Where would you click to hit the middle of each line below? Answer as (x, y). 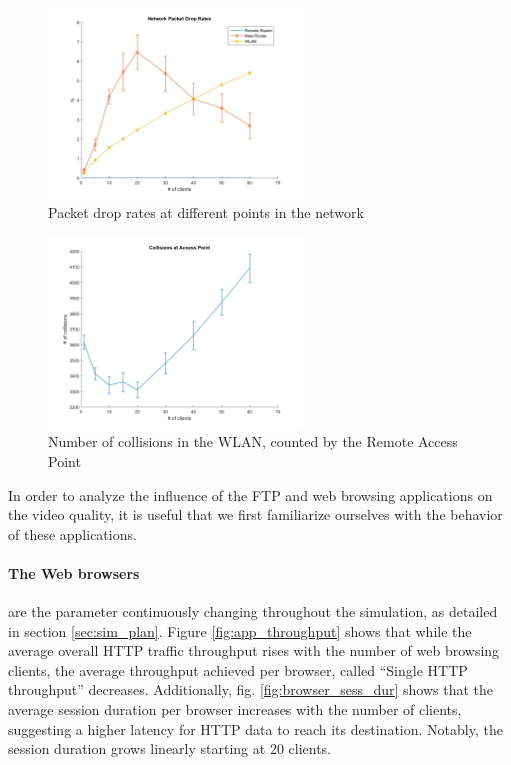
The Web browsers (74, 572)
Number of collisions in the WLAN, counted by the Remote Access (253, 441)
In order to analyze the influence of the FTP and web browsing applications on (250, 494)
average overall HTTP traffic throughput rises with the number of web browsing (254, 650)
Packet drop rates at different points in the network (206, 212)
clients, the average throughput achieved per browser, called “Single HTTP (238, 669)
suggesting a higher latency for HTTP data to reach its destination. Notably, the (255, 728)
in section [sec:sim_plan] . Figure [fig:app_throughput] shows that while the (240, 630)
